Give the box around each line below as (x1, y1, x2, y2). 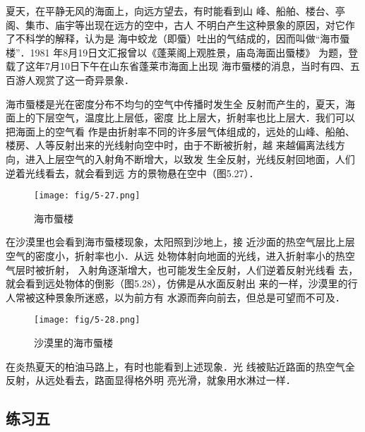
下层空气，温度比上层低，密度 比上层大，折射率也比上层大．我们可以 (35, 110, 355, 125)
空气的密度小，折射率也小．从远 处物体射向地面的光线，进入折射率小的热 (6, 248, 345, 263)
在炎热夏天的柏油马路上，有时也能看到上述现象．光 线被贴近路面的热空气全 (6, 359, 355, 373)
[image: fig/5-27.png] (34, 191, 140, 201)
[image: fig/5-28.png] (34, 315, 140, 325)
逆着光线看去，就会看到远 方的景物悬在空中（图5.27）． (6, 165, 259, 180)
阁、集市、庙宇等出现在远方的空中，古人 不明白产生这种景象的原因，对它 (6, 17, 345, 32)
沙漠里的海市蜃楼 (34, 335, 113, 349)
